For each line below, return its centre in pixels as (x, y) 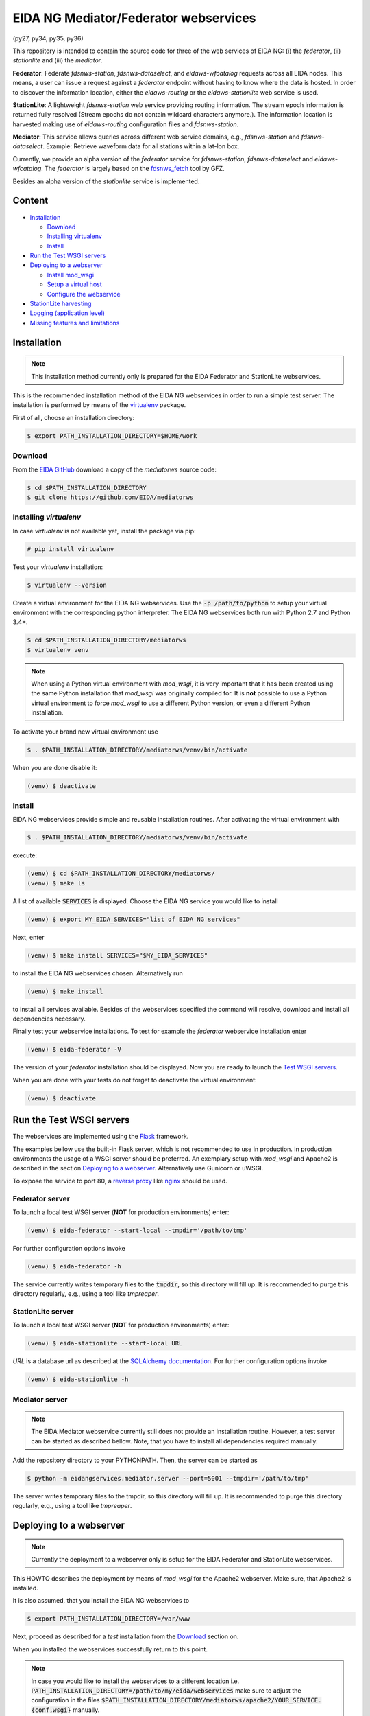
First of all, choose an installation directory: (74, 417)
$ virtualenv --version (67, 585)
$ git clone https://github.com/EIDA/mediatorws (110, 497)
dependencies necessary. (49, 1019)
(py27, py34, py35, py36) (48, 38)
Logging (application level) (67, 313)
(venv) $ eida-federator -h (74, 1266)
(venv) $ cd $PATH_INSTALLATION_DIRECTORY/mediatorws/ (121, 874)
